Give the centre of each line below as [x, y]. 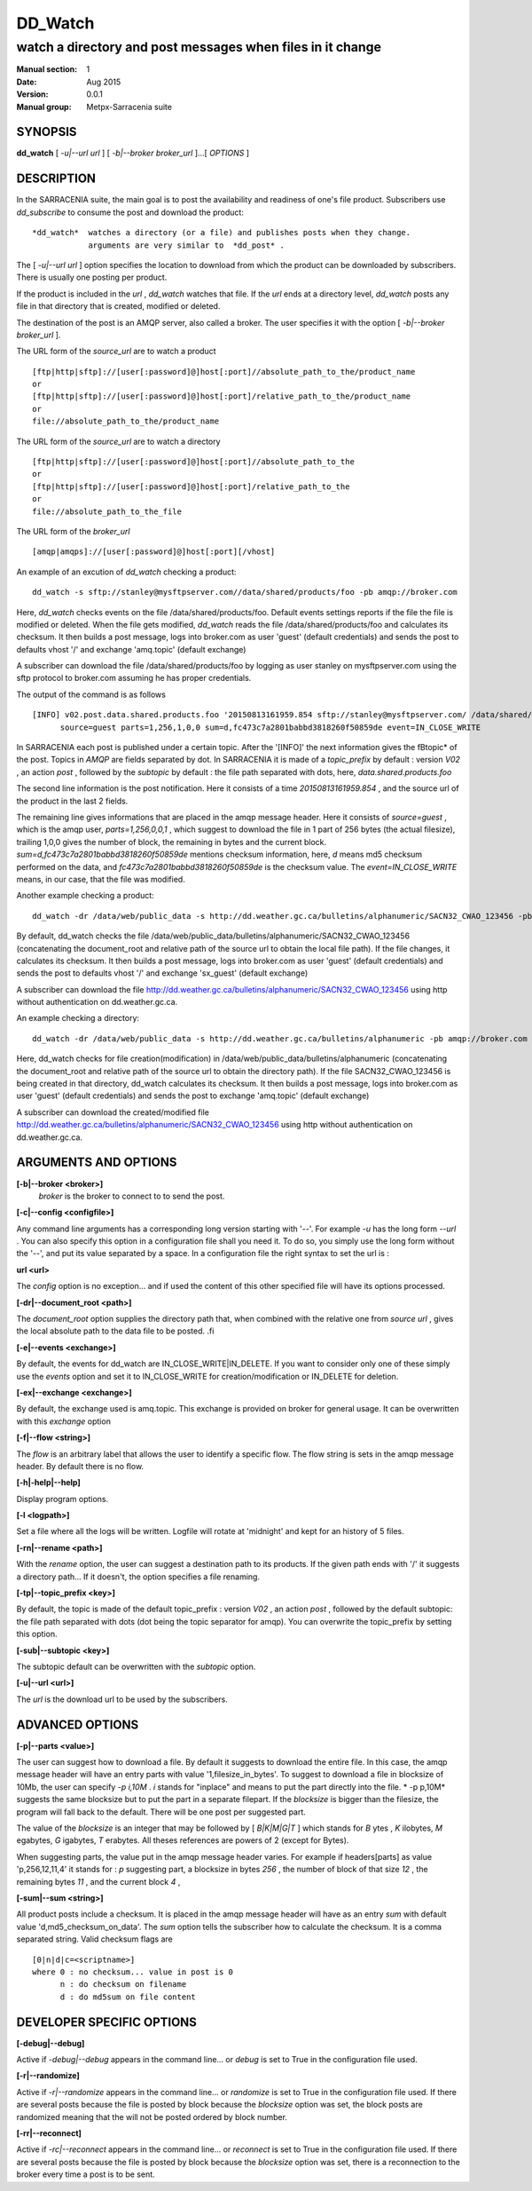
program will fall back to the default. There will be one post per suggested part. [161, 1812]
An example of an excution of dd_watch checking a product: [126, 572]
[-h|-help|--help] [49, 1483]
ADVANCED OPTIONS [78, 1724]
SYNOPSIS [47, 132]
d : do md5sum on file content [128, 1997]
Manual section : [47, 69]
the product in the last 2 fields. [72, 801]
